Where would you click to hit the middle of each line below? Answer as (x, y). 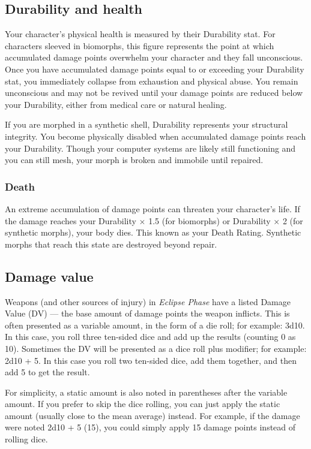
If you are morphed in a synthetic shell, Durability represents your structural (146, 124)
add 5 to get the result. (47, 372)
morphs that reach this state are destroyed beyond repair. (111, 244)
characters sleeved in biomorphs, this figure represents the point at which (140, 45)
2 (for (293, 220)
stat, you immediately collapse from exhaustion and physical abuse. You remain (152, 81)
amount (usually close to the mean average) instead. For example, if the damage (152, 415)
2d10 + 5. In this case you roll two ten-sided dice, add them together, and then (151, 360)
